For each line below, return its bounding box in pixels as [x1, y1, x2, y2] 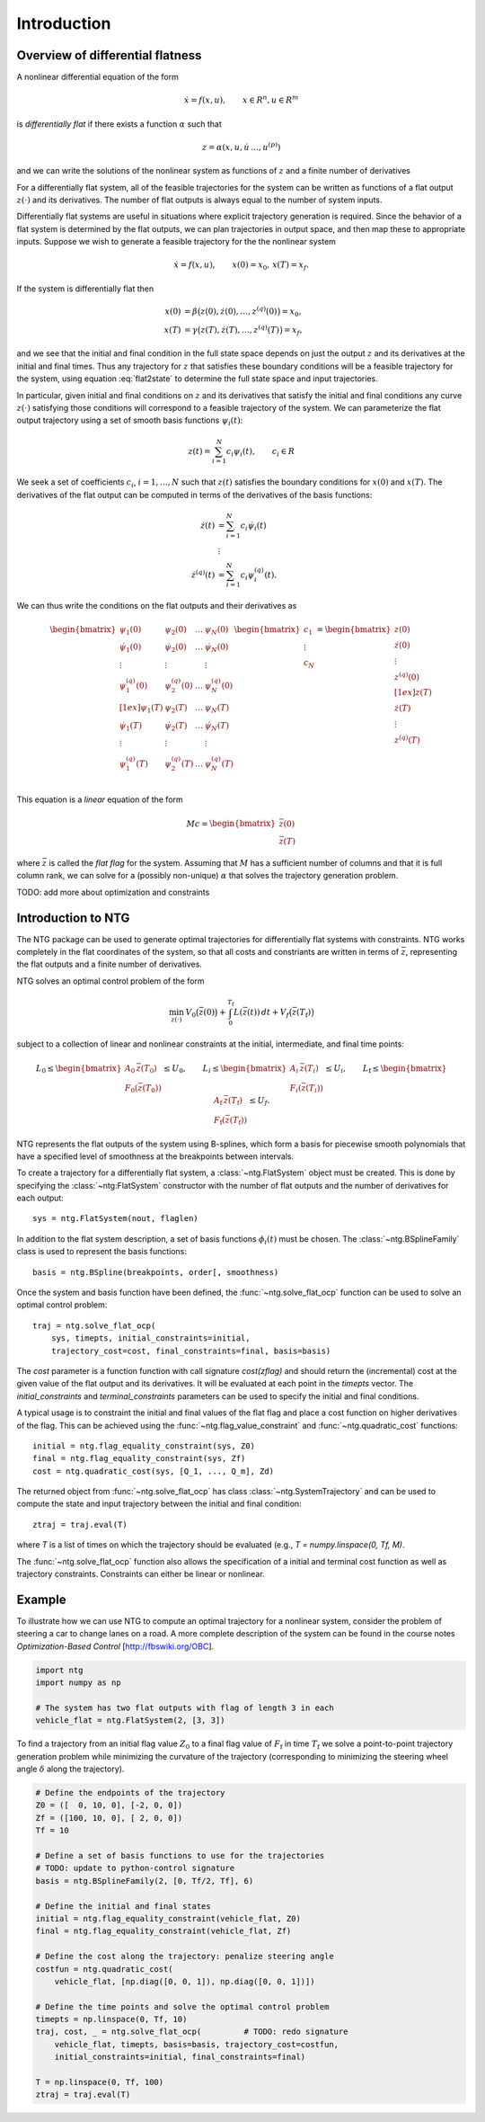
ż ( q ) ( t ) [190, 568, 216, 580]
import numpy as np [35, 1678, 121, 1688]
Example [16, 1591, 66, 1607]
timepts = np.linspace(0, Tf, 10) [35, 2014, 188, 2025]
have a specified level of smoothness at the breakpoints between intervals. [16, 1151, 295, 1162]
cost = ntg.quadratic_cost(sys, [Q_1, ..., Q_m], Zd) [32, 1466, 274, 1476]
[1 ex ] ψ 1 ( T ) [119, 702, 163, 715]
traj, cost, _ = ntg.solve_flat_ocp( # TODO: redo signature [35, 2027, 348, 2037]
